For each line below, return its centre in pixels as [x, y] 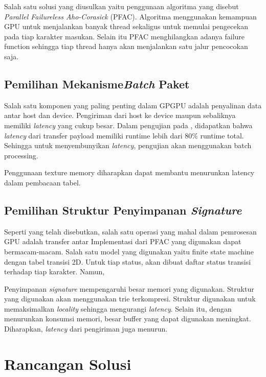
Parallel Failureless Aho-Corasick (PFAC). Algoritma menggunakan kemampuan [130, 16]
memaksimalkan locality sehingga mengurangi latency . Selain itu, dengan [118, 308]
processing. [21, 155]
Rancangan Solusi [68, 363]
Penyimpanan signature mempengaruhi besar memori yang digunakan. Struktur [129, 288]
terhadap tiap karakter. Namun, [54, 272]
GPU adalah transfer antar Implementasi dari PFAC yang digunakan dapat [123, 241]
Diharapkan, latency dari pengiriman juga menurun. [86, 329]
